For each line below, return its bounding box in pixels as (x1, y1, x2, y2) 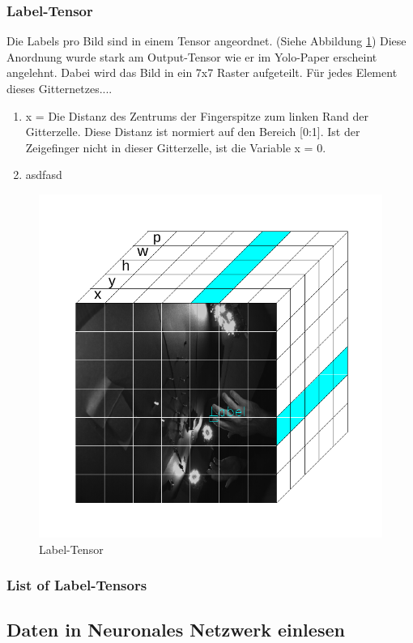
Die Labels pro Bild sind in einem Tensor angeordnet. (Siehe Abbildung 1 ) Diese (6, 32, 407, 49)
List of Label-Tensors (6, 575, 147, 595)
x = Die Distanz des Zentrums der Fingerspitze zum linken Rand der (25, 107, 368, 124)
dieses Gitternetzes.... (6, 80, 113, 96)
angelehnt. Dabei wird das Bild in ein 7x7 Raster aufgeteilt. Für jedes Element (6, 64, 398, 81)
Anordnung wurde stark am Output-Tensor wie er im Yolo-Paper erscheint (6, 48, 377, 65)
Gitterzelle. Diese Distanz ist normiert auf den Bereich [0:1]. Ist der (25, 123, 360, 140)
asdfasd (25, 166, 62, 183)
